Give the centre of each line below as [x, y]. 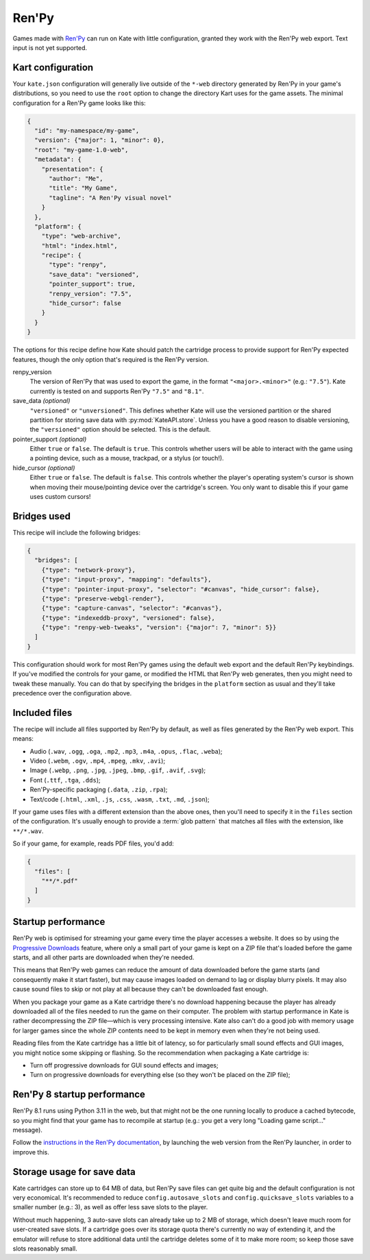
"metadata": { [58, 160]
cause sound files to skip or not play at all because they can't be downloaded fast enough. [140, 989]
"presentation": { [72, 169]
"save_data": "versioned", [94, 274]
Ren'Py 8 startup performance [79, 1095]
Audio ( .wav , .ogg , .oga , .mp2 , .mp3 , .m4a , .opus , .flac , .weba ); [126, 751]
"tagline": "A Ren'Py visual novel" [110, 198]
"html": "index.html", [79, 246]
